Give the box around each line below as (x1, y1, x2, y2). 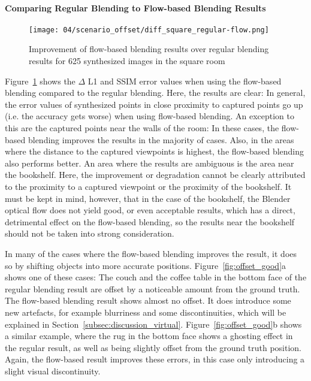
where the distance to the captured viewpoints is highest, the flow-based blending (5, 145, 304, 158)
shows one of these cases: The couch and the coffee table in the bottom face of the (5, 271, 307, 283)
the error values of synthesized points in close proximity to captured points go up (5, 98, 303, 110)
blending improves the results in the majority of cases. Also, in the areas (28, 133, 294, 146)
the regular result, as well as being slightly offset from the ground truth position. (5, 341, 301, 353)
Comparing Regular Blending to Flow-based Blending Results (5, 1, 266, 14)
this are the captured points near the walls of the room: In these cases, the (5, 122, 279, 134)
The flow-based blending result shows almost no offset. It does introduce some (5, 294, 291, 307)
